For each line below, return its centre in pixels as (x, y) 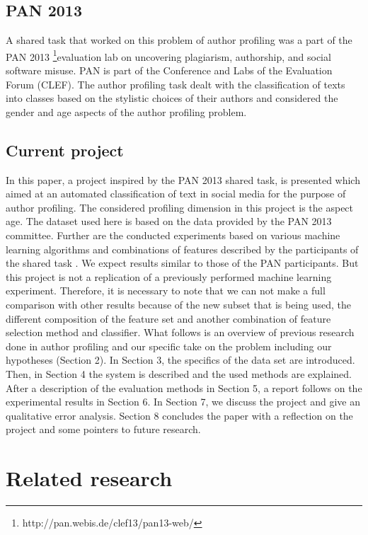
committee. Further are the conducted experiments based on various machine (173, 235)
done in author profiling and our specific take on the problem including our (169, 346)
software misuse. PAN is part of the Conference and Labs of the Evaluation (169, 70)
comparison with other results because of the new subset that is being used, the (178, 304)
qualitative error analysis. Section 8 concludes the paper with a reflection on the (179, 415)
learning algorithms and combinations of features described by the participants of (182, 249)
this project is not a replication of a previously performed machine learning (169, 276)
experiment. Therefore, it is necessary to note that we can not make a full (166, 290)
